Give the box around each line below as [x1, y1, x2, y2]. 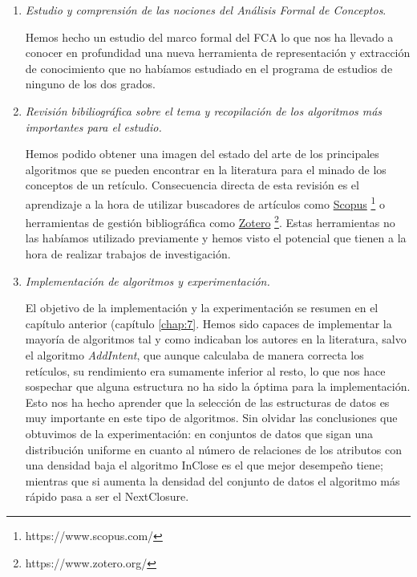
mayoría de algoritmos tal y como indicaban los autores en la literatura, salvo [25, 331, 407, 347]
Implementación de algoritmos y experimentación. [25, 272, 270, 289]
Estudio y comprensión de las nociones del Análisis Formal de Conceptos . [25, 2, 387, 18]
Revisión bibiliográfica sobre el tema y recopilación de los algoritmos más [25, 102, 383, 119]
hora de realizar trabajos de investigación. [25, 246, 231, 262]
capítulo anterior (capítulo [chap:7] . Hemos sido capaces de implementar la [25, 315, 392, 331]
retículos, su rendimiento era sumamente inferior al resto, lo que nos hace [25, 362, 386, 379]
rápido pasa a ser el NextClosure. [25, 488, 189, 505]
